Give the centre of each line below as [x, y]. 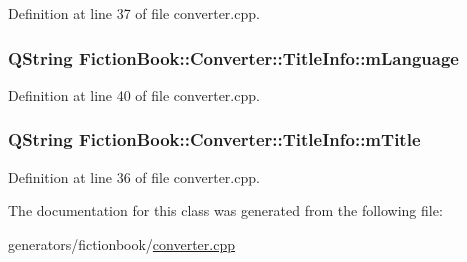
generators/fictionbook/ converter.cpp [121, 243]
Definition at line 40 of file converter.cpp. [134, 94]
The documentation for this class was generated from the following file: [225, 210]
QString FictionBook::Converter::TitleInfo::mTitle [214, 139]
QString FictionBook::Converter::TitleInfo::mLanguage [233, 57]
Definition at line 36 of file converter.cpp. [134, 176]
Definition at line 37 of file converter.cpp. [134, 13]
